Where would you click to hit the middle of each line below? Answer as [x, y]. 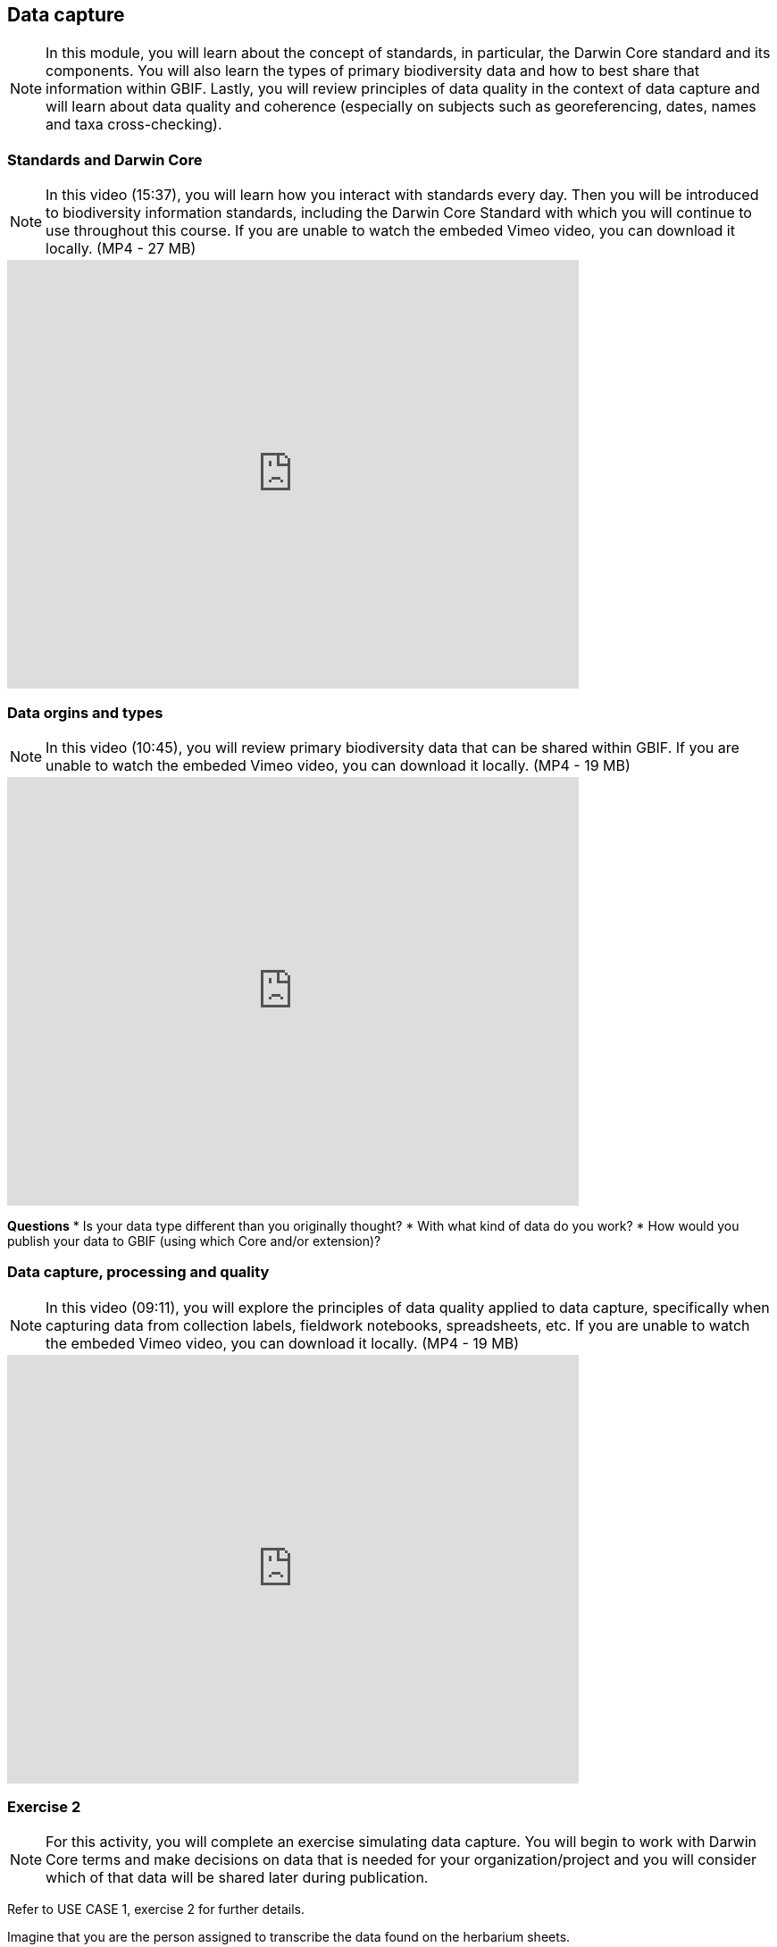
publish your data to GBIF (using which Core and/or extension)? [194, 1241]
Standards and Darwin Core [105, 159]
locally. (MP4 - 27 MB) [121, 249]
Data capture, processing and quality [138, 1272]
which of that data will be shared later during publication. [237, 1878]
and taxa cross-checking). [134, 125]
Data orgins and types [85, 712]
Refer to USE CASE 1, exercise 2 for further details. [156, 1909]
